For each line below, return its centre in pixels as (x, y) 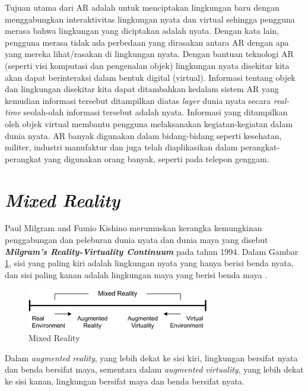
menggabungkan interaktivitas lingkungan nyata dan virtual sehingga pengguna (150, 19)
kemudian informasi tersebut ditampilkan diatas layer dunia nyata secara (138, 100)
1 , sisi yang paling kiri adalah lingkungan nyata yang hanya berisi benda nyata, (149, 263)
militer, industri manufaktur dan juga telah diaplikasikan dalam (121, 147)
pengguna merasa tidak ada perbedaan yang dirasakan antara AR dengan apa (147, 42)
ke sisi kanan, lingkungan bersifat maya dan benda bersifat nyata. (125, 381)
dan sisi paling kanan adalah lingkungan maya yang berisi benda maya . (136, 274)
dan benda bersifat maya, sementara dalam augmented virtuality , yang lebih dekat (154, 369)
